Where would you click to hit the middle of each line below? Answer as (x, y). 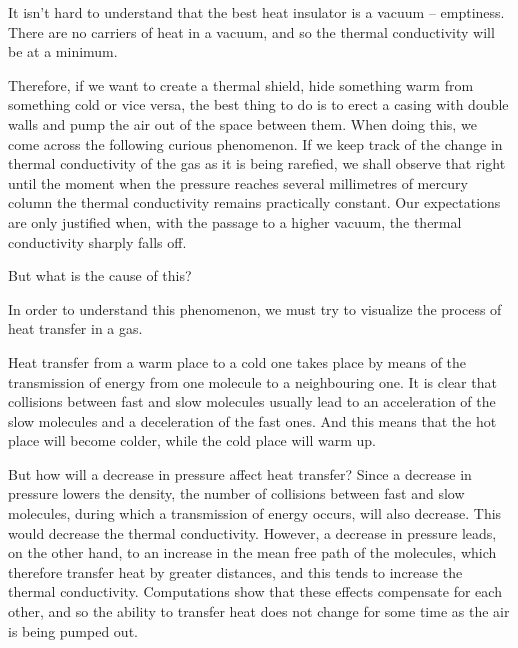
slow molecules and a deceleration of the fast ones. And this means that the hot (252, 420)
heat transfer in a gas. (75, 328)
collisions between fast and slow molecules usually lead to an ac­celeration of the (252, 401)
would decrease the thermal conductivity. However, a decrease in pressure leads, (252, 532)
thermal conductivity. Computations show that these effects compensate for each (255, 591)
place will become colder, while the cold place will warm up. (192, 440)
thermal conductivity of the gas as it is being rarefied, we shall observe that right (257, 163)
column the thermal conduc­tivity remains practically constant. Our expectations (254, 202)
